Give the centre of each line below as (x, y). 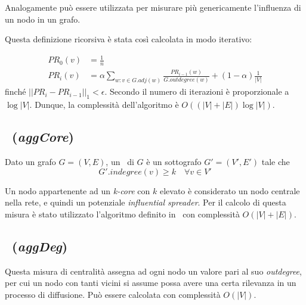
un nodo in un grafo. (43, 19)
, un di (120, 161)
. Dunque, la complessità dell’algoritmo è (104, 105)
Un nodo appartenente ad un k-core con (78, 190)
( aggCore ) (43, 137)
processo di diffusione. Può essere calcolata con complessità (113, 294)
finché (16, 91)
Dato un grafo (30, 161)
